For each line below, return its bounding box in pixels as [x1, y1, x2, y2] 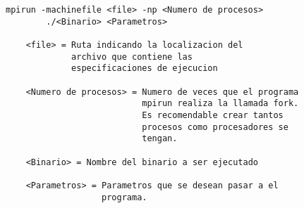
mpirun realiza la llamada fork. [142, 98, 299, 109]
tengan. [142, 134, 178, 144]
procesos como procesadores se [142, 122, 288, 132]
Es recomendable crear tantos [142, 110, 284, 120]
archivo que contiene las [71, 51, 193, 62]
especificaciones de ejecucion [71, 63, 218, 74]
